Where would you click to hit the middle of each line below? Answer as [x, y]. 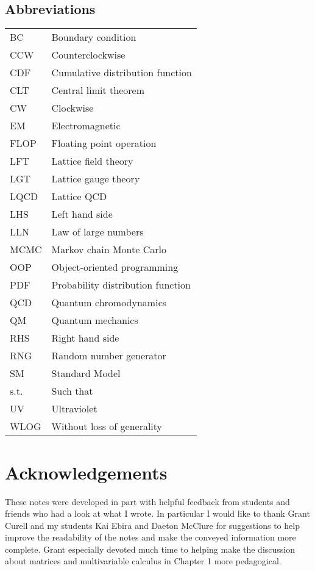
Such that [72, 391]
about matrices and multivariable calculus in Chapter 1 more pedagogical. [143, 561]
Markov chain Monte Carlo [109, 250]
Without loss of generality [107, 426]
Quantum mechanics [95, 320]
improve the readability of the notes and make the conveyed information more [150, 537]
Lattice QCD [79, 196]
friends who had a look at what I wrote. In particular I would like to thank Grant [157, 513]
